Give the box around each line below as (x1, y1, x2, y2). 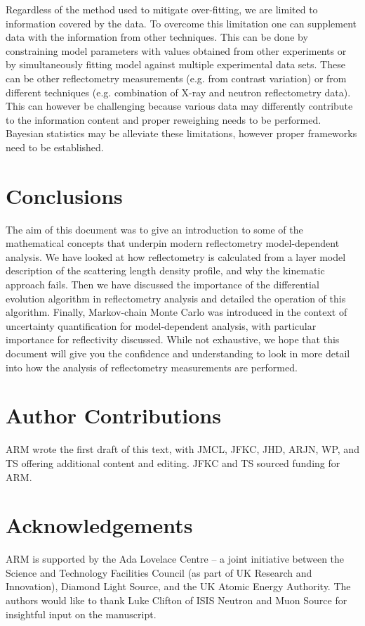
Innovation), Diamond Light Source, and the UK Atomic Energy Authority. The (6, 579, 351, 594)
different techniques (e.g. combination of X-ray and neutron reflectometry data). (6, 84, 351, 99)
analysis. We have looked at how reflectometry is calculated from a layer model (6, 249, 346, 264)
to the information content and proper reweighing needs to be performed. (6, 112, 321, 127)
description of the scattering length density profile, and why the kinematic (6, 263, 325, 278)
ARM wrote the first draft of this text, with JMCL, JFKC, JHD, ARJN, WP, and (6, 442, 359, 456)
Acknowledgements (6, 511, 193, 539)
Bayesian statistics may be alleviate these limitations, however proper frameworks (6, 126, 357, 141)
